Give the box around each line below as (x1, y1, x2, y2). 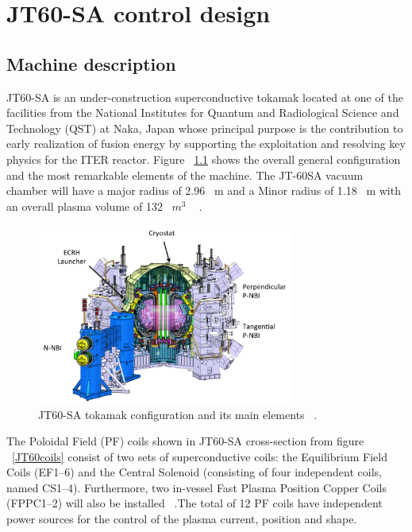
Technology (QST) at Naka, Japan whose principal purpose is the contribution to (6, 119, 403, 136)
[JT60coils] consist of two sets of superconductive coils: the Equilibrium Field (12, 448, 387, 464)
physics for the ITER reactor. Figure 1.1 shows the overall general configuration (6, 150, 401, 167)
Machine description (6, 51, 176, 76)
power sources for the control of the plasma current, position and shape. (6, 511, 357, 527)
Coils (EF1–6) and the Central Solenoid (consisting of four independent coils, (6, 464, 382, 480)
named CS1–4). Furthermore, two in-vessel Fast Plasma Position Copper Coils (6, 479, 387, 495)
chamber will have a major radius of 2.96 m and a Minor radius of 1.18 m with (6, 182, 401, 199)
